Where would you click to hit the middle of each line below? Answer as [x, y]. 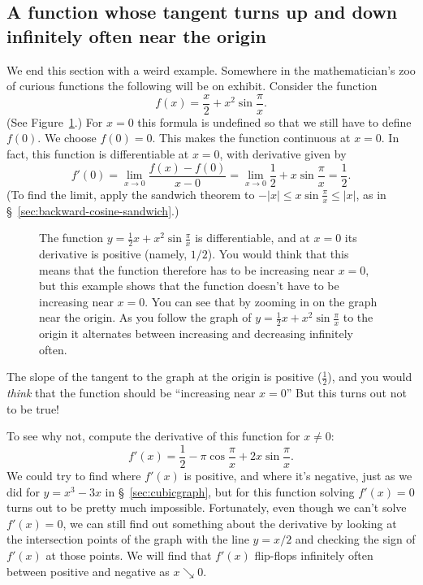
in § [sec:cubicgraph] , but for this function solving [230, 491]
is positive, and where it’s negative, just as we [298, 475]
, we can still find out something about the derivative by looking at [230, 523]
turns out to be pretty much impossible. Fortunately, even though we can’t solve [207, 507]
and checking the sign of [355, 539]
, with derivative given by [283, 154]
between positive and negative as [88, 571]
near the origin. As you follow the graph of [145, 317]
